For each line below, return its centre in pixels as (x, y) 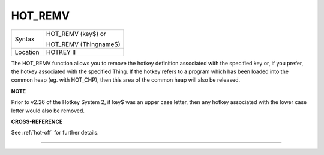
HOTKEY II (61, 52)
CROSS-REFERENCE (37, 121)
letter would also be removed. (48, 111)
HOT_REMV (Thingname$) (83, 44)
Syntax (25, 39)
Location (27, 52)
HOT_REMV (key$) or (76, 34)
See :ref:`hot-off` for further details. (55, 133)
